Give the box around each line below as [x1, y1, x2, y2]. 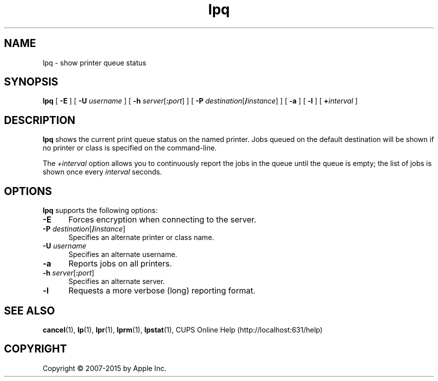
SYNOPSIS [4, 75, 58, 88]
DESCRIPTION [4, 113, 75, 126]
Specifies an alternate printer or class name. [68, 233, 214, 242]
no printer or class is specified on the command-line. [42, 143, 217, 152]
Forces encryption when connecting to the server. [68, 214, 256, 225]
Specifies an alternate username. [68, 250, 177, 259]
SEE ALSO [4, 304, 55, 317]
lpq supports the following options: [42, 206, 157, 215]
